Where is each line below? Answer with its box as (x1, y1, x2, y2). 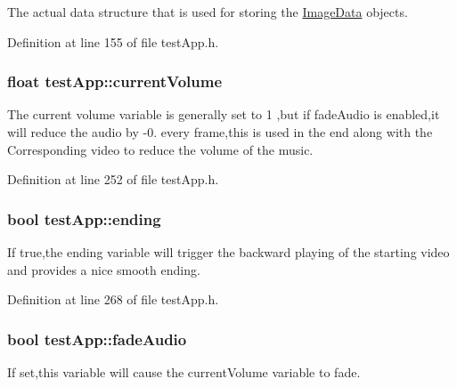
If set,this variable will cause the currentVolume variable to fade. (7, 363, 361, 381)
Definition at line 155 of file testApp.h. (7, 32, 219, 51)
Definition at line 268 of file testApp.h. (7, 290, 219, 309)
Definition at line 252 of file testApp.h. (7, 170, 219, 189)
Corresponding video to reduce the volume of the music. (7, 140, 314, 158)
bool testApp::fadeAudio (7, 327, 187, 350)
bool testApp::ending (7, 207, 161, 230)
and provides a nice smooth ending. (7, 260, 200, 278)
